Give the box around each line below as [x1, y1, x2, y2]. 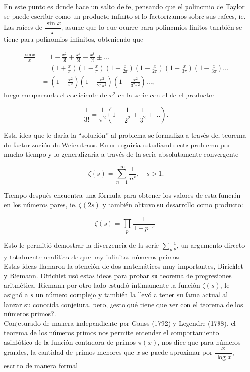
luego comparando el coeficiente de [4, 90, 107, 100]
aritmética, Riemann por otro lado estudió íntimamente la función [4, 280, 200, 290]
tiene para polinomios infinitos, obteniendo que [4, 34, 143, 44]
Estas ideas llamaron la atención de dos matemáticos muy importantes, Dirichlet [4, 261, 244, 271]
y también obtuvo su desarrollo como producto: [102, 199, 243, 210]
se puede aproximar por [142, 347, 213, 357]
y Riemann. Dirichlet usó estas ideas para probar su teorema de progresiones [4, 270, 232, 280]
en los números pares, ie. [4, 199, 77, 210]
